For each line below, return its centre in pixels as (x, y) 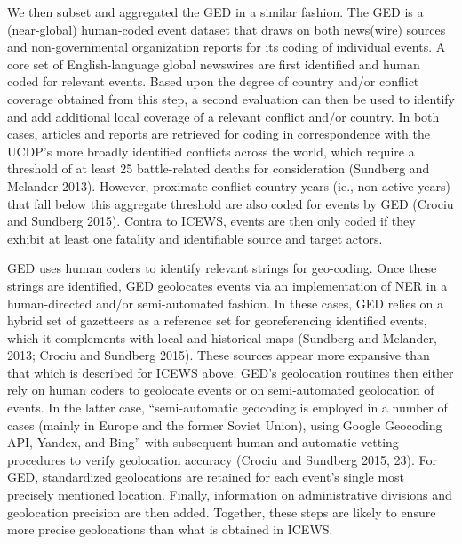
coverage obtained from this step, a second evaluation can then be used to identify (231, 98)
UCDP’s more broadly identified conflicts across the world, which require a (211, 151)
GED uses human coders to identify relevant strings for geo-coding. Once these (222, 268)
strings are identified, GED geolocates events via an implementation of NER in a (227, 285)
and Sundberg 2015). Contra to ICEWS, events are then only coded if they (211, 221)
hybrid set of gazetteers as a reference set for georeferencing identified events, (217, 320)
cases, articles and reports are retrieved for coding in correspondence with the (219, 134)
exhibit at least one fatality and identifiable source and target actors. (195, 238)
